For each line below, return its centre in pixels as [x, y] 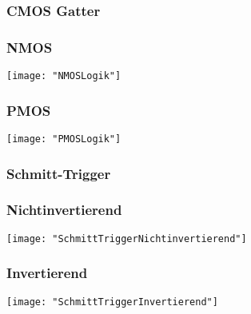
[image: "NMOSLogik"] [64, 76]
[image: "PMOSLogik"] [64, 139]
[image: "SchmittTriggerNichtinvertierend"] [127, 238]
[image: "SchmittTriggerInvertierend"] [112, 302]
